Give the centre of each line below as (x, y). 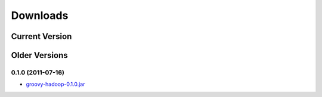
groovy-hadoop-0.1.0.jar (55, 84)
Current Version (41, 36)
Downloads (40, 15)
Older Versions (39, 55)
